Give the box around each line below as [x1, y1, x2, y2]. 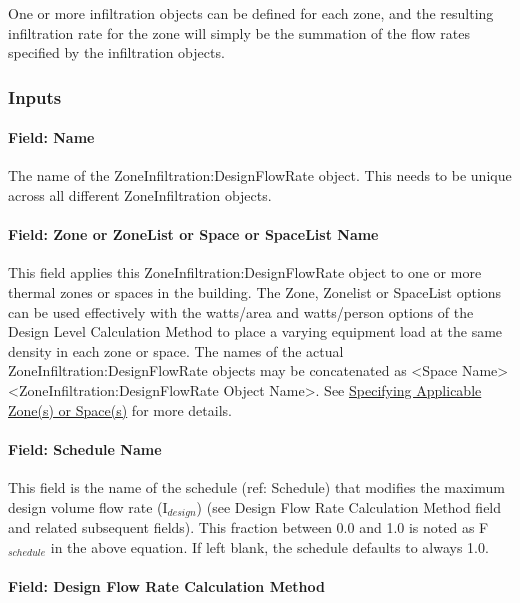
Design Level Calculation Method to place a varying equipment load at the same [8, 321, 503, 342]
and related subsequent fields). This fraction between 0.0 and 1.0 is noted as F [8, 517, 489, 537]
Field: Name [8, 127, 95, 148]
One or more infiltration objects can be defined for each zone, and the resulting [8, 3, 494, 23]
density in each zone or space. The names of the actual [8, 340, 344, 361]
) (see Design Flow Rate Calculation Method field [196, 496, 502, 517]
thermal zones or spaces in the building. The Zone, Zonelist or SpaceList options [8, 282, 502, 302]
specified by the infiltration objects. [8, 42, 225, 63]
